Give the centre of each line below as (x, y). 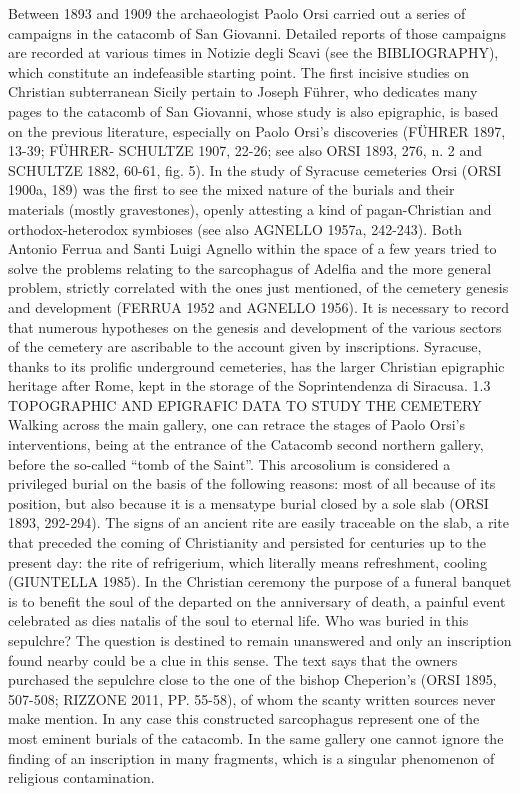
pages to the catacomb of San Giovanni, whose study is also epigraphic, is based (253, 110)
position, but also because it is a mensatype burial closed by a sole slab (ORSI (248, 502)
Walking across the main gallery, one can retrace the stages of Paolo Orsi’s (236, 424)
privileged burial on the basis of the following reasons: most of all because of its (252, 483)
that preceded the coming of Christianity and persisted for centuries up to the (247, 542)
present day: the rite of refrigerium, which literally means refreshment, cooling (247, 561)
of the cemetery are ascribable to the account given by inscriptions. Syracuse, (245, 346)
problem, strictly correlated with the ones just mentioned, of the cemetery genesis (258, 287)
